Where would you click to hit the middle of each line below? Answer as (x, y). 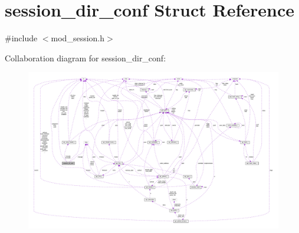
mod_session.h (78, 38)
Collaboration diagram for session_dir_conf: (86, 58)
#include (21, 38)
